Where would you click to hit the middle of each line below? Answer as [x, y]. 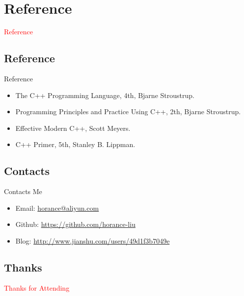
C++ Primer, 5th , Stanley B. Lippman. [75, 144]
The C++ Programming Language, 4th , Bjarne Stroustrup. [105, 95]
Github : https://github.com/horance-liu [75, 224]
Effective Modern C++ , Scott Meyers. [73, 128]
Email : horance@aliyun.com [57, 208]
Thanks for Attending [37, 287]
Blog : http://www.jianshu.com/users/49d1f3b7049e [93, 240]
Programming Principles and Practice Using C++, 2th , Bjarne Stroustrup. [128, 111]
